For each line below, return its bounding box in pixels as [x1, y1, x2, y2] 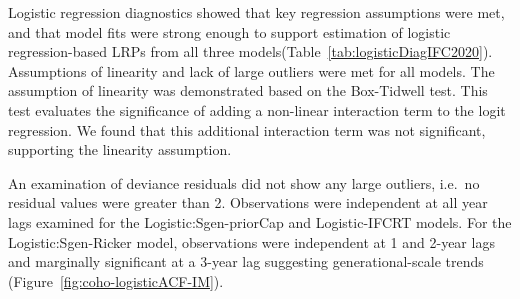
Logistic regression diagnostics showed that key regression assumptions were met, [8, 2, 505, 22]
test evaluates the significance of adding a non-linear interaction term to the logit [8, 99, 506, 120]
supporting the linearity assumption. [8, 139, 232, 160]
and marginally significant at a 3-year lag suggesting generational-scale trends [8, 251, 484, 272]
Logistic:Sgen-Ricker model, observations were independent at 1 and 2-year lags [8, 231, 495, 252]
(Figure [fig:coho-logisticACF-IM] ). [8, 270, 224, 291]
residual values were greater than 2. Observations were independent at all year [8, 192, 488, 213]
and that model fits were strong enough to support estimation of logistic [8, 21, 451, 42]
